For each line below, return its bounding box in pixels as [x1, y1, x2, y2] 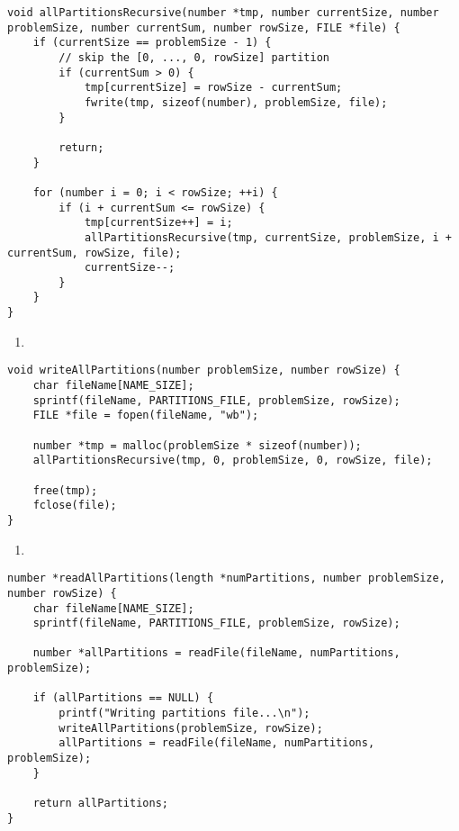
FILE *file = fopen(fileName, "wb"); [32, 409, 259, 422]
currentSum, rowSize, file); [7, 246, 182, 259]
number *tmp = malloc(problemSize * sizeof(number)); [32, 438, 362, 452]
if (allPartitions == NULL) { [32, 691, 214, 705]
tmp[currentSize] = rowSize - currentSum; [84, 81, 343, 95]
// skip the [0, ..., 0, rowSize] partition [58, 50, 329, 64]
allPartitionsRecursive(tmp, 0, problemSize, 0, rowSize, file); [32, 454, 433, 467]
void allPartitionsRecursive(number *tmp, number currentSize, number [7, 6, 439, 19]
